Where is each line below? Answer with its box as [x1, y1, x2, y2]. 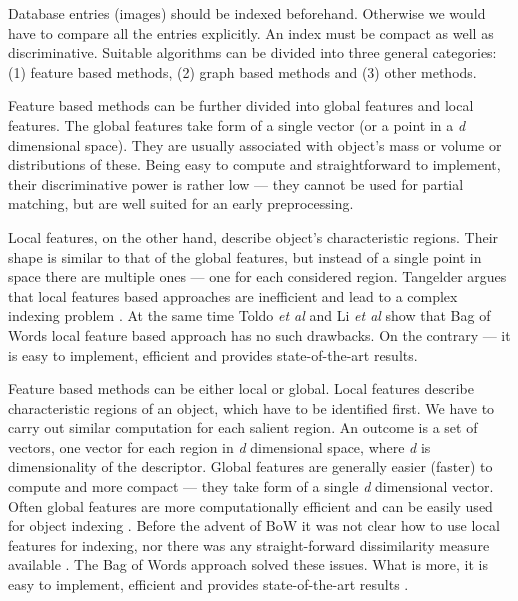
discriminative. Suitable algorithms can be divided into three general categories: [8, 42, 497, 63]
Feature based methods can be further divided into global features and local [8, 95, 474, 116]
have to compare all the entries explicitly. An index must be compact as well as [8, 22, 494, 43]
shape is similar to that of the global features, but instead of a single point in [8, 246, 482, 267]
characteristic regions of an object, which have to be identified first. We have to [8, 397, 495, 418]
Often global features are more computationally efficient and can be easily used [8, 495, 493, 516]
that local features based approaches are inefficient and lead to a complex [8, 285, 458, 306]
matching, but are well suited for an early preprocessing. [8, 193, 354, 214]
